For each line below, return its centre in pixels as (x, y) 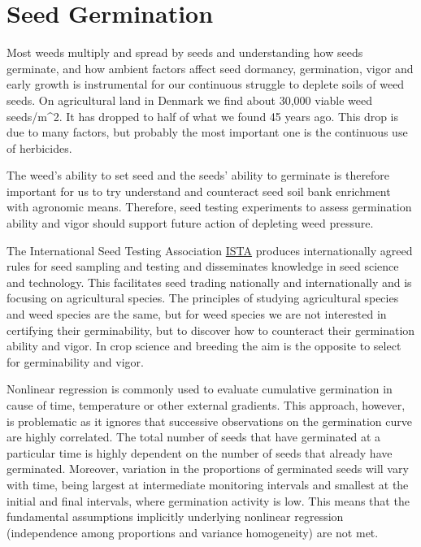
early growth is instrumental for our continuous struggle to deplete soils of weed (206, 84)
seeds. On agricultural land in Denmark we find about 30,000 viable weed (190, 100)
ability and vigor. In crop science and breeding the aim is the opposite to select (204, 346)
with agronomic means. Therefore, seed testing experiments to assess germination (209, 207)
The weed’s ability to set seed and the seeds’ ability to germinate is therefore (198, 175)
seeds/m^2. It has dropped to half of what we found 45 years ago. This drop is (203, 116)
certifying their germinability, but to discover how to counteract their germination (211, 330)
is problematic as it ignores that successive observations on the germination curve (209, 421)
